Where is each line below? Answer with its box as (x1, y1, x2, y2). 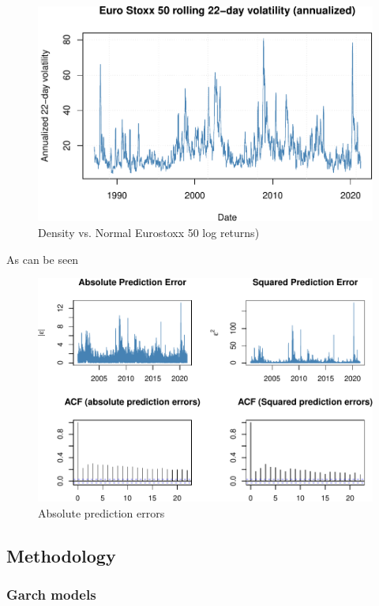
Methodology (6, 543, 116, 567)
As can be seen (6, 250, 79, 267)
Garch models (6, 585, 96, 604)
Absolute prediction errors (38, 504, 165, 521)
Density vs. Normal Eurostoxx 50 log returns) (38, 224, 260, 241)
